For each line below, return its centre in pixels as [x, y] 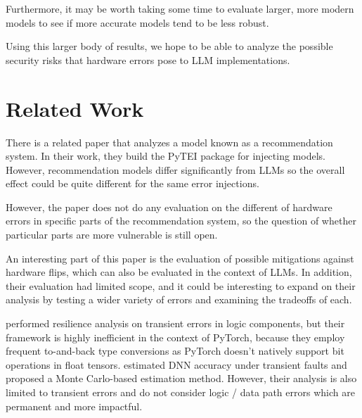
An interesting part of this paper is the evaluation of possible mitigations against [180, 258]
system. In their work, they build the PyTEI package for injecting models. [166, 156]
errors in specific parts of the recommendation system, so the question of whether [181, 221]
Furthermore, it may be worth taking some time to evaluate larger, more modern [180, 8]
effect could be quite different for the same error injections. [132, 183]
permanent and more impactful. [74, 406]
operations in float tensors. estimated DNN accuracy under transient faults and [176, 364]
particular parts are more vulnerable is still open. [112, 235]
